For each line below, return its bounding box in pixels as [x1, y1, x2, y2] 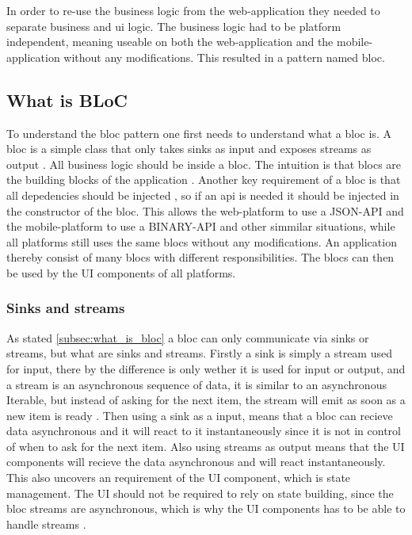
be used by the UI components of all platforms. [6, 264, 236, 281]
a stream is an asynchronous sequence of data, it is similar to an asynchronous [6, 376, 387, 392]
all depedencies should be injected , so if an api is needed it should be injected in [6, 186, 399, 203]
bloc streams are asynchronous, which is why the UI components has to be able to [6, 500, 406, 517]
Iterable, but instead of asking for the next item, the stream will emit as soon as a [6, 392, 406, 408]
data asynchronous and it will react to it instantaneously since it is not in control [6, 422, 401, 439]
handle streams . [6, 515, 86, 532]
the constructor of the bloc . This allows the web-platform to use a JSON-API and [6, 202, 404, 219]
